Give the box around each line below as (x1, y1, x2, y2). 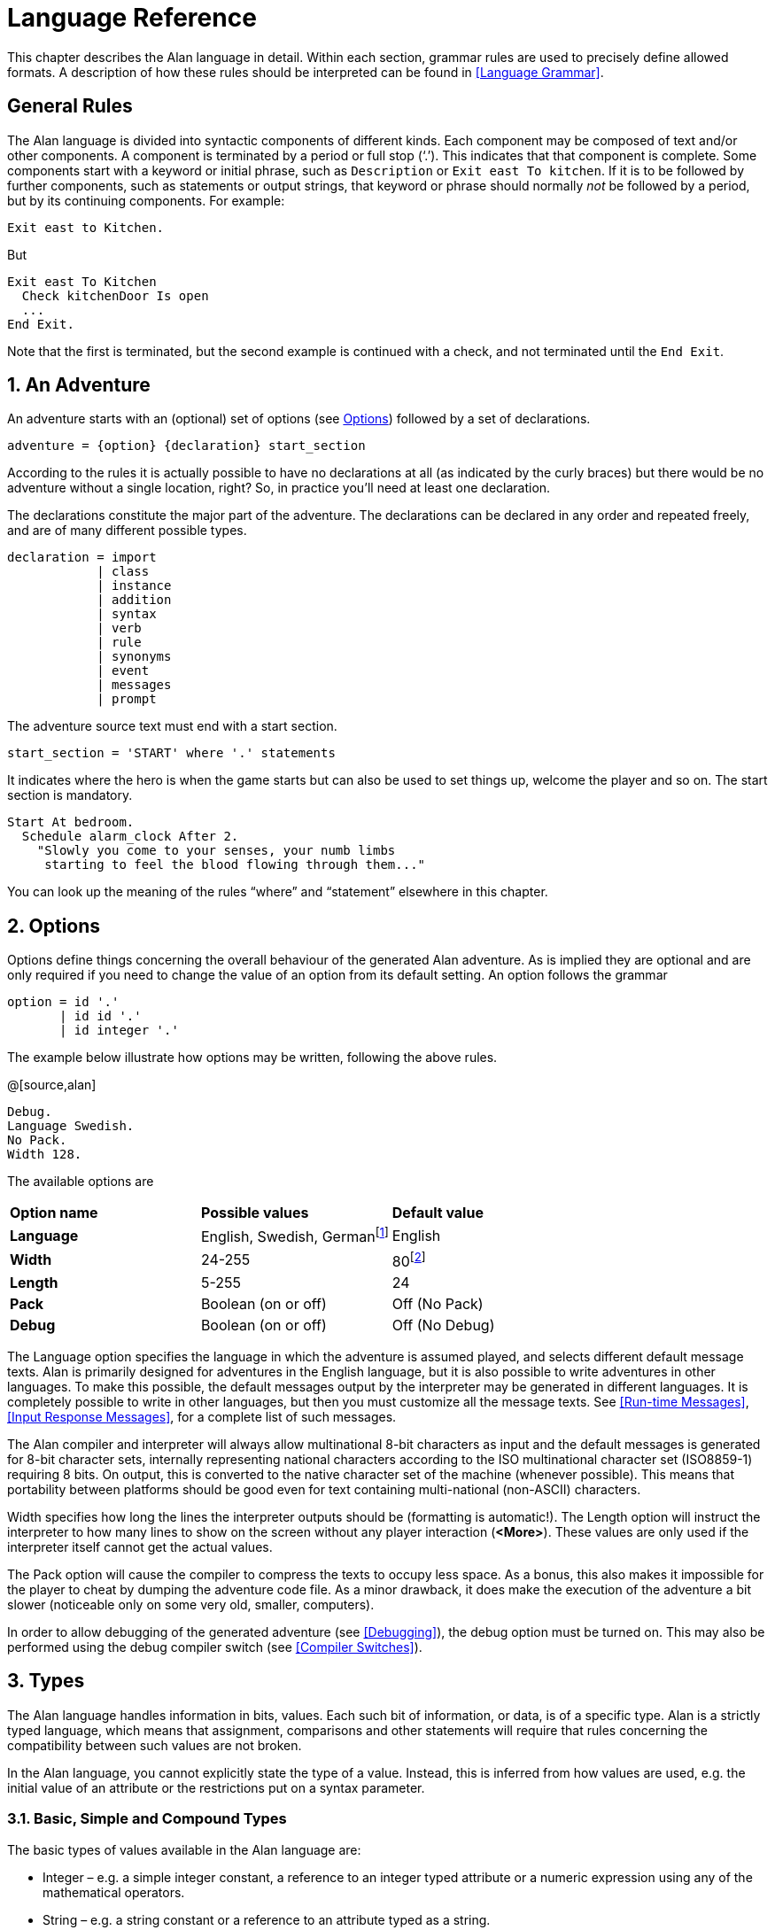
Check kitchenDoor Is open (21, 288, 209, 303)
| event (97, 663, 150, 678)
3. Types (7, 1670, 85, 1693)
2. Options (7, 914, 101, 937)
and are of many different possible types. (7, 523, 247, 539)
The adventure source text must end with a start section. (7, 718, 337, 734)
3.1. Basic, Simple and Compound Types (7, 1810, 287, 1828)
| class (97, 564, 150, 579)
